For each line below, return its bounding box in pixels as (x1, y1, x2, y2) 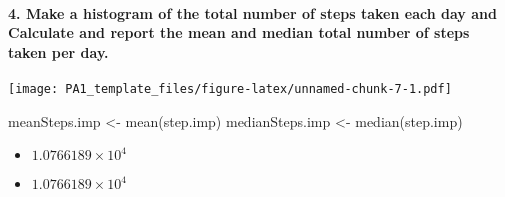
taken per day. (8, 41, 109, 62)
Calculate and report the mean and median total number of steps (8, 22, 470, 43)
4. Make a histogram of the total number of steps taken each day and (8, 2, 497, 23)
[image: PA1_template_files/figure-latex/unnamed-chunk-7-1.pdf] (8, 81, 452, 96)
